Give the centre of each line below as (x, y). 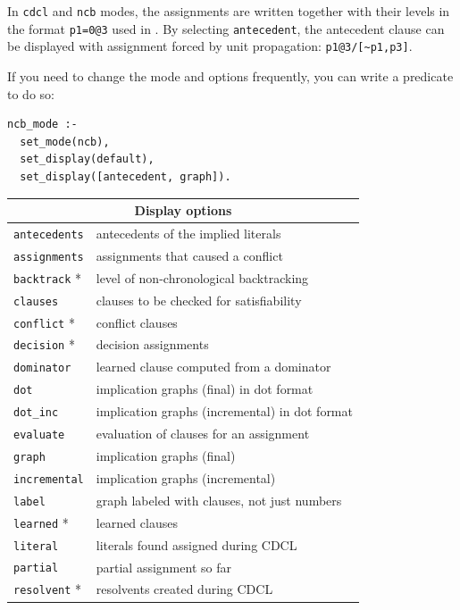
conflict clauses (137, 322)
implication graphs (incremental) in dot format (224, 411)
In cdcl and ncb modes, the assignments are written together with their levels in (229, 11)
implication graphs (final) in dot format (205, 389)
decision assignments (152, 344)
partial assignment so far (163, 567)
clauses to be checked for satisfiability (199, 300)
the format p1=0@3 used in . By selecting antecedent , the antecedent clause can (226, 28)
